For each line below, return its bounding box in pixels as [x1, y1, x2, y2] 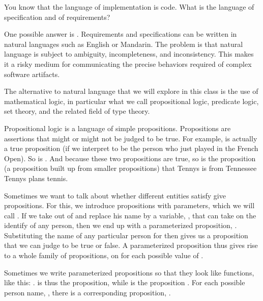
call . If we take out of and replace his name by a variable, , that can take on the [4, 210, 256, 220]
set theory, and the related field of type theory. [4, 106, 150, 116]
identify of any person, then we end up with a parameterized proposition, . [4, 220, 237, 231]
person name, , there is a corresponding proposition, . [4, 287, 171, 297]
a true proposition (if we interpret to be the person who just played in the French [4, 143, 258, 154]
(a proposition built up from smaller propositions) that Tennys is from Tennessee [4, 163, 257, 173]
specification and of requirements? [4, 11, 110, 22]
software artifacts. [4, 68, 60, 79]
